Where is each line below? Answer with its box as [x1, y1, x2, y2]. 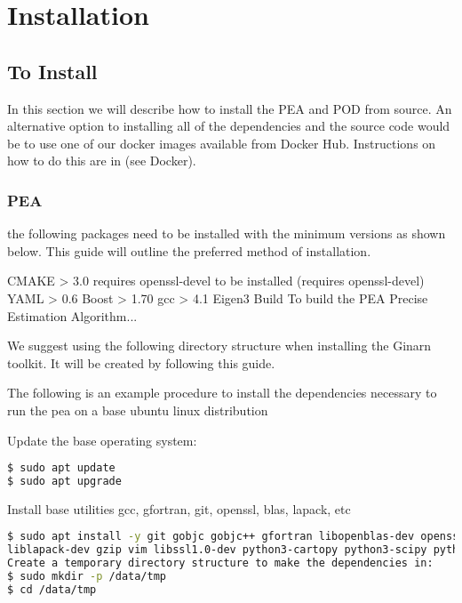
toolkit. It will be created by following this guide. [7, 353, 275, 372]
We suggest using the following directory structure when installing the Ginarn [7, 336, 432, 355]
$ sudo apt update [7, 462, 115, 475]
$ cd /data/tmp [7, 583, 97, 596]
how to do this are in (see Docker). [7, 151, 196, 170]
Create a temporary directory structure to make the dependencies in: [7, 557, 434, 570]
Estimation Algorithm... [7, 306, 138, 325]
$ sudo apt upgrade [7, 474, 122, 487]
